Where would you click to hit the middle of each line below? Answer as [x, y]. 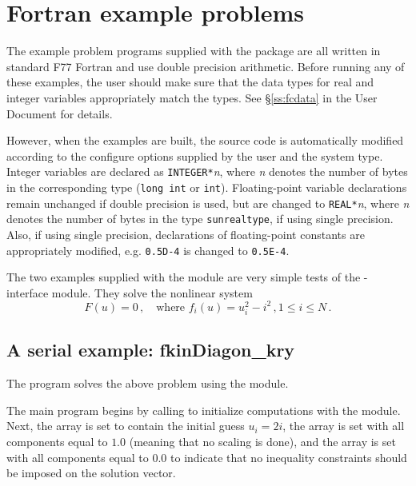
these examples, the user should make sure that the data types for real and [190, 82]
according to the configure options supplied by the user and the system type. [195, 155]
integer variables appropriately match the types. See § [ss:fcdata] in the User [192, 97]
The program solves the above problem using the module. [148, 383]
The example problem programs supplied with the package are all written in [194, 51]
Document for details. [60, 113]
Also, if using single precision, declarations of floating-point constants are [186, 234]
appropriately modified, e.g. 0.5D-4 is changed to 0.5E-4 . [148, 250]
